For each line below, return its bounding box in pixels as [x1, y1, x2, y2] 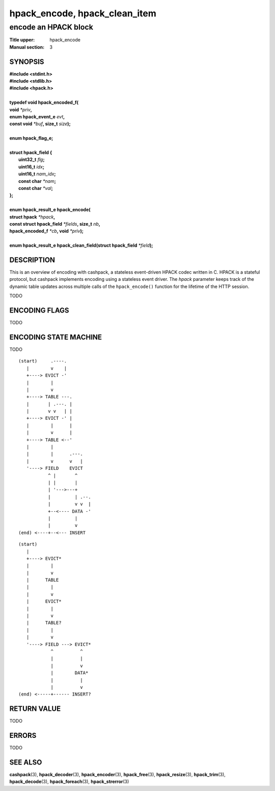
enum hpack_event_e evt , [9, 114, 65, 120]
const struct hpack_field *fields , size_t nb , [9, 221, 100, 227]
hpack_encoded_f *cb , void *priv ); [9, 228, 84, 234]
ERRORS [9, 731, 37, 740]
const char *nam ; [18, 178, 56, 184]
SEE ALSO [9, 758, 42, 766]
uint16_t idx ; [18, 163, 45, 170]
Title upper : [9, 37, 35, 43]
